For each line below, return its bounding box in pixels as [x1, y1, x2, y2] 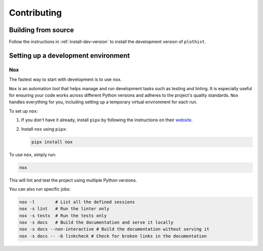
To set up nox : [9, 108, 38, 114]
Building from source [9, 26, 74, 34]
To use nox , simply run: [9, 152, 56, 157]
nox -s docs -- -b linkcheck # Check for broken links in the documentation [19, 233, 207, 239]
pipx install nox [31, 139, 73, 145]
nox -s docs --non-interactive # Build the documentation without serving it [19, 227, 209, 232]
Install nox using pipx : [21, 126, 67, 132]
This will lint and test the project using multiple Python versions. [9, 177, 137, 183]
